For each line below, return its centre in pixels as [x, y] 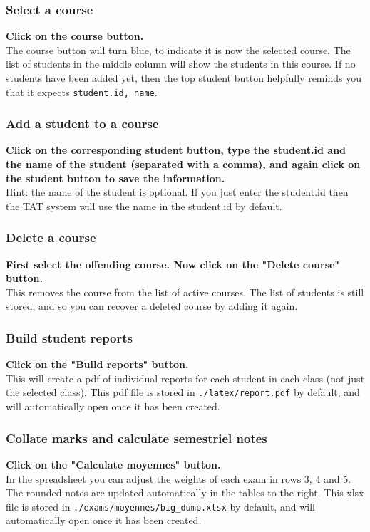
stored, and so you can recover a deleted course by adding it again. [152, 306]
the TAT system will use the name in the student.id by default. [144, 205]
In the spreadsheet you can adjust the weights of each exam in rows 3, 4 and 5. [179, 478]
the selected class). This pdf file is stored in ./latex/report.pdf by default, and [183, 392]
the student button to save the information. [115, 178]
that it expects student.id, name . [82, 92]
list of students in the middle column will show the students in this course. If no [181, 64]
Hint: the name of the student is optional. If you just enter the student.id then [177, 192]
